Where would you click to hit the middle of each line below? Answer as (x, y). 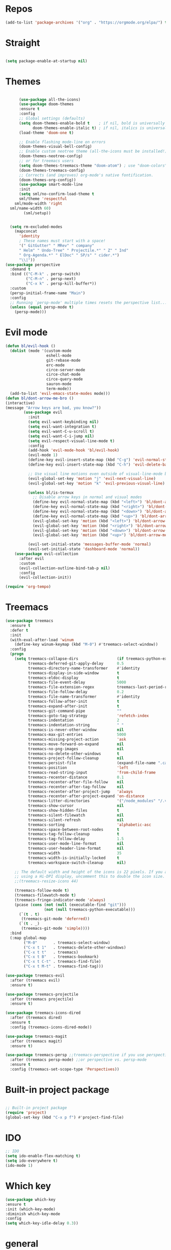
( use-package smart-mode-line (51, 185)
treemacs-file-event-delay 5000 (77, 682)
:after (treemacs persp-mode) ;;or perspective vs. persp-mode (78, 1060)
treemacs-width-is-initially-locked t (74, 858)
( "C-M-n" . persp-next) (51, 279)
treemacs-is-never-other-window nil (76, 730)
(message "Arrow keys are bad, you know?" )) (53, 408)
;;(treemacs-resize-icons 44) (47, 881)
